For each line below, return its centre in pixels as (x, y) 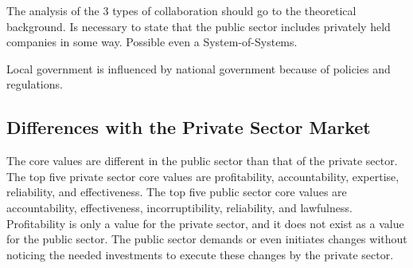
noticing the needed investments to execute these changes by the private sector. (200, 254)
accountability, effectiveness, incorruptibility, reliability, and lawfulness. (179, 207)
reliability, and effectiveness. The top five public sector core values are (177, 192)
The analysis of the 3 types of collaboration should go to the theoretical (181, 10)
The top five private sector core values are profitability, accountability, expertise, (203, 176)
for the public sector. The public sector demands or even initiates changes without (207, 239)
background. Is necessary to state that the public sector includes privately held (199, 26)
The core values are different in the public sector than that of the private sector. (202, 161)
